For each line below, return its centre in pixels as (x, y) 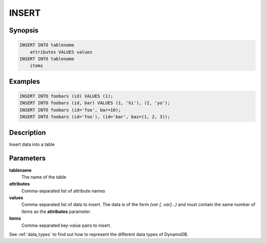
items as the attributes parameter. (56, 211)
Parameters (27, 158)
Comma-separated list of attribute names (63, 191)
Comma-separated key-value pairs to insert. (66, 225)
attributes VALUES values (61, 52)
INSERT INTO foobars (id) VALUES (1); (66, 96)
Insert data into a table (32, 144)
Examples (25, 81)
